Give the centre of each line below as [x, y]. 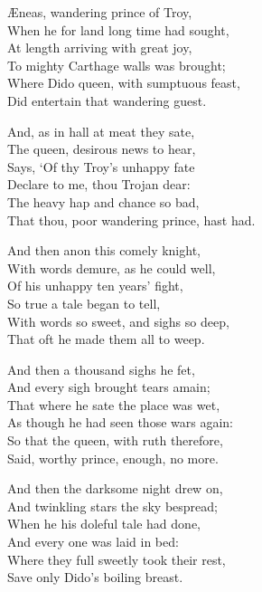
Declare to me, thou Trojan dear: [99, 184]
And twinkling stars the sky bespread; [112, 506]
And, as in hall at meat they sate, [101, 131]
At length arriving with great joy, [100, 48]
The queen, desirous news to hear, [102, 149]
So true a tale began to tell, [84, 303]
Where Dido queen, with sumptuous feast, [124, 83]
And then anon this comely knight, [104, 250]
